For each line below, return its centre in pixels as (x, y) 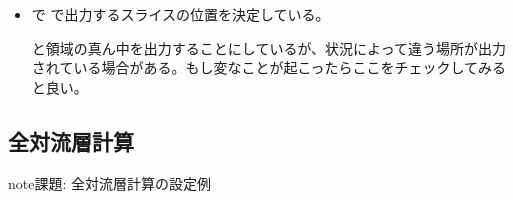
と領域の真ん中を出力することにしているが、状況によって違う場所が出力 (268, 47)
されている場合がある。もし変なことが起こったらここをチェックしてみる (268, 67)
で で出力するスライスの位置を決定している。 (180, 14)
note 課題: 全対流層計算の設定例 (110, 182)
